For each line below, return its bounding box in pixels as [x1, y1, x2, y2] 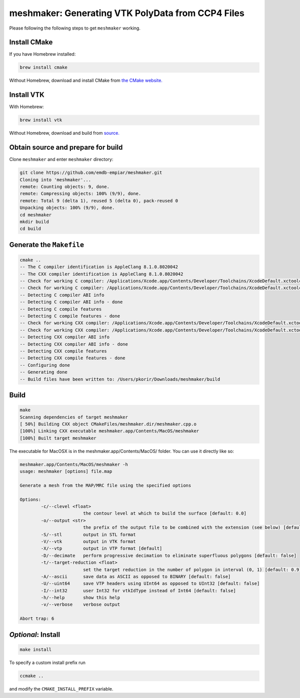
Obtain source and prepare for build [9, 143, 123, 152]
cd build [19, 226, 41, 231]
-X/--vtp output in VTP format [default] [40, 546, 162, 551]
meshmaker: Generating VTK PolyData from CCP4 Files [9, 8, 244, 19]
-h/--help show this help [40, 595, 120, 601]
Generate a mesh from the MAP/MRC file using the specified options [19, 483, 191, 488]
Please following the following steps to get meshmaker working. [9, 25, 141, 31]
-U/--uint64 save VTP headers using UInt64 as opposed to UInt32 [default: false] [40, 581, 260, 586]
